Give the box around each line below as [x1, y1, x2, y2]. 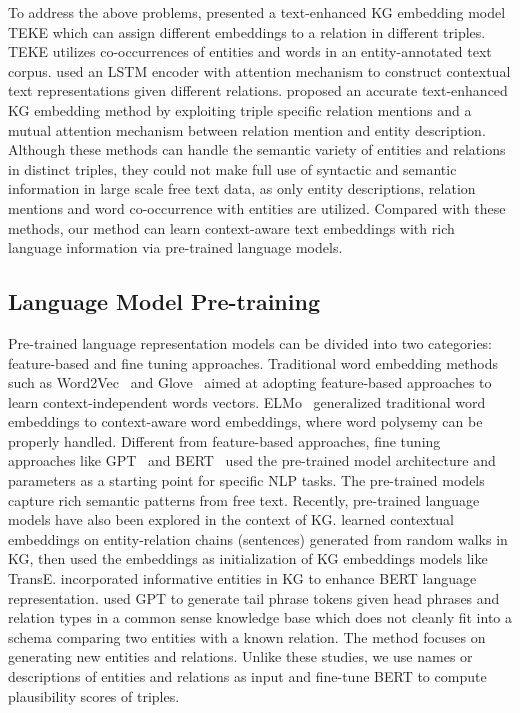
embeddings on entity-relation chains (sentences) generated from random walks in [8, 528, 508, 549]
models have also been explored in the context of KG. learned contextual [8, 509, 454, 530]
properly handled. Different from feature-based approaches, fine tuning [8, 430, 441, 451]
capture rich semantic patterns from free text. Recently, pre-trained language [8, 489, 480, 510]
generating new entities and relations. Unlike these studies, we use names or [8, 646, 473, 667]
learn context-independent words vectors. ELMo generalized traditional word [8, 391, 486, 412]
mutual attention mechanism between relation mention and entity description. [8, 119, 486, 140]
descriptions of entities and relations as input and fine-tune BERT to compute [8, 666, 487, 687]
